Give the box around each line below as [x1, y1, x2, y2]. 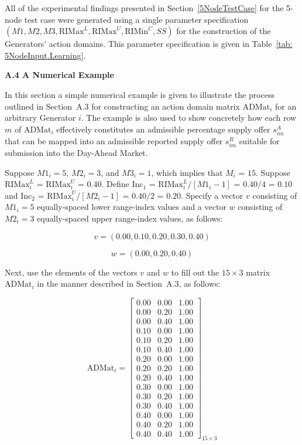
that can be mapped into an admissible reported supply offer [5, 134, 223, 147]
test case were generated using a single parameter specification [24, 13, 249, 25]
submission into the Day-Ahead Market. [5, 147, 148, 159]
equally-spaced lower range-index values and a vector [37, 201, 227, 213]
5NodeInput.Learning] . [5, 49, 86, 61]
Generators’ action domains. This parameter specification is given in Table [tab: [5, 38, 293, 50]
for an [274, 100, 297, 112]
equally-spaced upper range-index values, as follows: [37, 212, 223, 225]
